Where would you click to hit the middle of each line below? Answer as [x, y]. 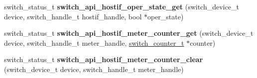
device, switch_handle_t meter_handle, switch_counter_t [94, 42]
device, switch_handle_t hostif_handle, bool [73, 16]
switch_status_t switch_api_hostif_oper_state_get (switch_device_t [122, 6]
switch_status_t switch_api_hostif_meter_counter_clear [104, 59]
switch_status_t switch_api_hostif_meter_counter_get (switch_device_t [129, 33]
